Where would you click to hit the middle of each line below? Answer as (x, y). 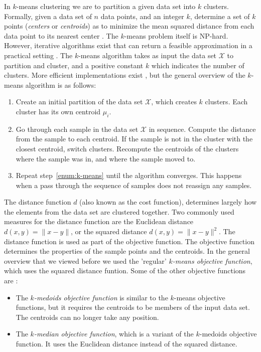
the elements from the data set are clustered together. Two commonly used (119, 211)
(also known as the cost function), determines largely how (168, 202)
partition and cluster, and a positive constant (74, 65)
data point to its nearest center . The (61, 35)
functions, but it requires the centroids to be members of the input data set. (133, 307)
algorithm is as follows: (61, 84)
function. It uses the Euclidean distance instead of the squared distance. (126, 344)
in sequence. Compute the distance (202, 129)
